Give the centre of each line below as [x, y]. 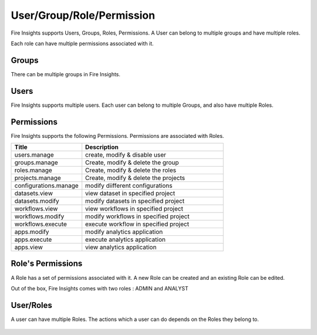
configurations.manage [46, 186]
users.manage [34, 155]
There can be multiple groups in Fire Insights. [65, 74]
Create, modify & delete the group [132, 163]
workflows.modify [39, 216]
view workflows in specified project [134, 209]
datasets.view [33, 194]
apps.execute [33, 239]
